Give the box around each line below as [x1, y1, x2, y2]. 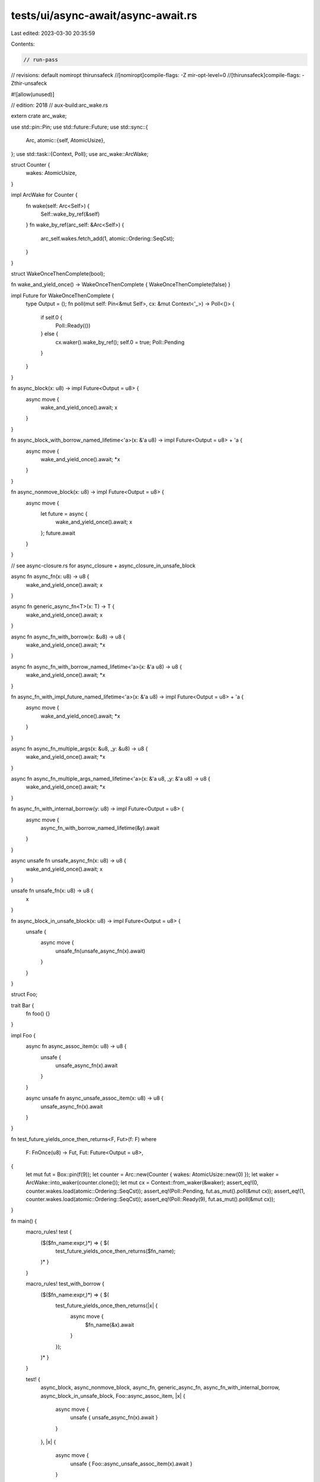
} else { [40, 330, 59, 337]
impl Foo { [11, 1031, 36, 1039]
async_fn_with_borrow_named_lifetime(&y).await [40, 825, 160, 832]
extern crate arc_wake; [11, 113, 68, 120]
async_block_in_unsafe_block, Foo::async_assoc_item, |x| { [40, 1392, 186, 1399]
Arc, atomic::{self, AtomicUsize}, [25, 137, 105, 144]
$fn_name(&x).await [85, 1321, 135, 1328]
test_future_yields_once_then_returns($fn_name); [55, 1248, 176, 1255]
